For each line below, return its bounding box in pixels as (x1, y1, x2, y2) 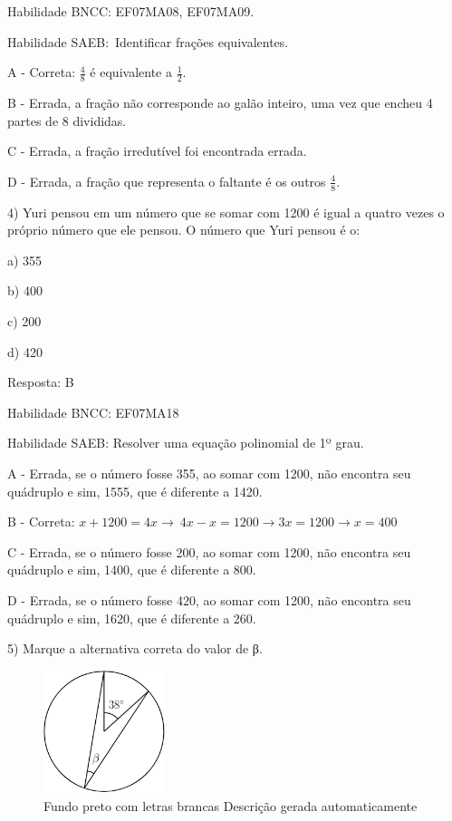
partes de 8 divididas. (7, 111, 127, 130)
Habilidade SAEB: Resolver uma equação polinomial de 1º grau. (7, 433, 364, 452)
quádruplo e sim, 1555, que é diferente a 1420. (7, 481, 263, 500)
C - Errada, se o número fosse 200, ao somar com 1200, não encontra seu (7, 542, 411, 561)
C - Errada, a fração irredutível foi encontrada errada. (7, 141, 307, 160)
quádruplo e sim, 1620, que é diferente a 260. (7, 608, 256, 627)
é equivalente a (90, 63, 172, 82)
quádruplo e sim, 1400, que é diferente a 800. (7, 560, 256, 579)
